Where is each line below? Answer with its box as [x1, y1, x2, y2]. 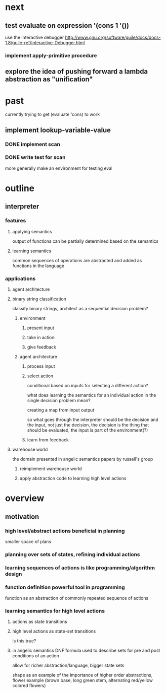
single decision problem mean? [27, 398, 91, 404]
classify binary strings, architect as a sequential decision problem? [12, 306, 148, 312]
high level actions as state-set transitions [12, 628, 96, 634]
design [5, 570, 22, 577]
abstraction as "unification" [5, 75, 93, 83]
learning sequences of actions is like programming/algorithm [5, 564, 155, 571]
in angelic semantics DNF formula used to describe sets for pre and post [12, 647, 161, 654]
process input [27, 363, 55, 369]
